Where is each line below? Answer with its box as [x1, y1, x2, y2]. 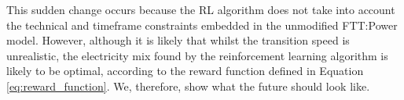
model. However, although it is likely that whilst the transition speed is [6, 32, 350, 48]
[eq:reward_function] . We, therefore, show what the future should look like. [6, 77, 370, 94]
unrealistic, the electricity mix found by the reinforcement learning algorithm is [6, 47, 388, 63]
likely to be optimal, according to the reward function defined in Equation [6, 62, 364, 79]
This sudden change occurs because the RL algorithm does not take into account [6, 2, 395, 17]
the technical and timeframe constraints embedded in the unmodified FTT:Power [6, 16, 398, 33]
